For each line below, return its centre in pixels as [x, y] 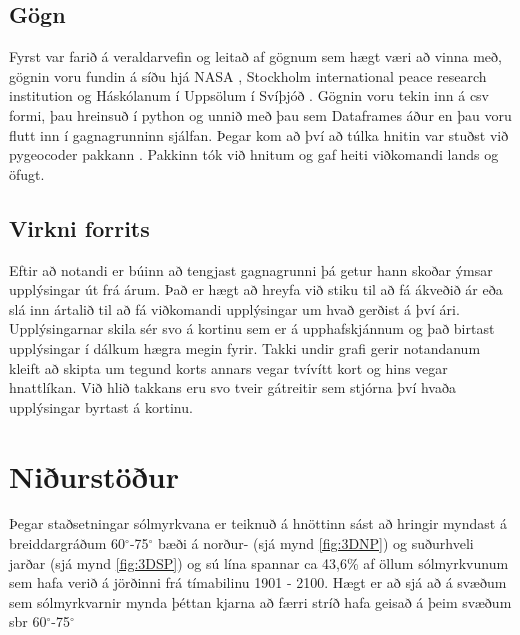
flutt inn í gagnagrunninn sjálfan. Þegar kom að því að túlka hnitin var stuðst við [259, 134]
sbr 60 [28, 621]
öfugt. [27, 173]
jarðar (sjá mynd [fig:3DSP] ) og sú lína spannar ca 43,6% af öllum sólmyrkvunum [259, 562]
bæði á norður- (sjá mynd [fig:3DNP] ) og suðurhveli [316, 543]
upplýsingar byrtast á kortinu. [101, 406]
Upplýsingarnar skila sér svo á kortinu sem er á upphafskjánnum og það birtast [252, 328]
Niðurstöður [94, 475]
